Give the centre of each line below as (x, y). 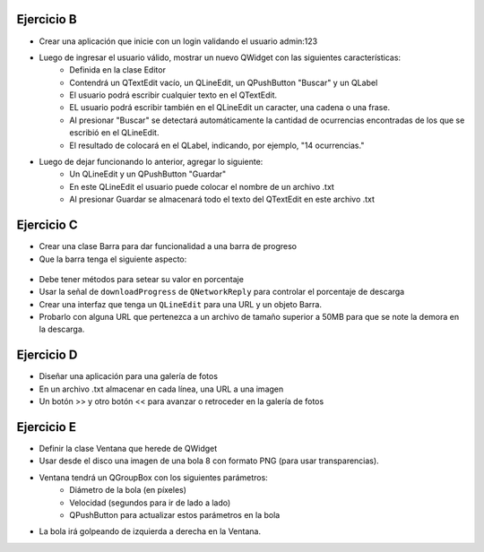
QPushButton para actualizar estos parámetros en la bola (175, 515)
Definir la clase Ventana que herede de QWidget (128, 449)
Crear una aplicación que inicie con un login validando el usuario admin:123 (178, 41)
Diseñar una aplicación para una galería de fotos (129, 376)
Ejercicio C (47, 225)
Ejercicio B (47, 19)
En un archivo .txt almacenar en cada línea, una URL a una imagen (161, 389)
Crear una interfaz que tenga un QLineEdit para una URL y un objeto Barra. (181, 304)
